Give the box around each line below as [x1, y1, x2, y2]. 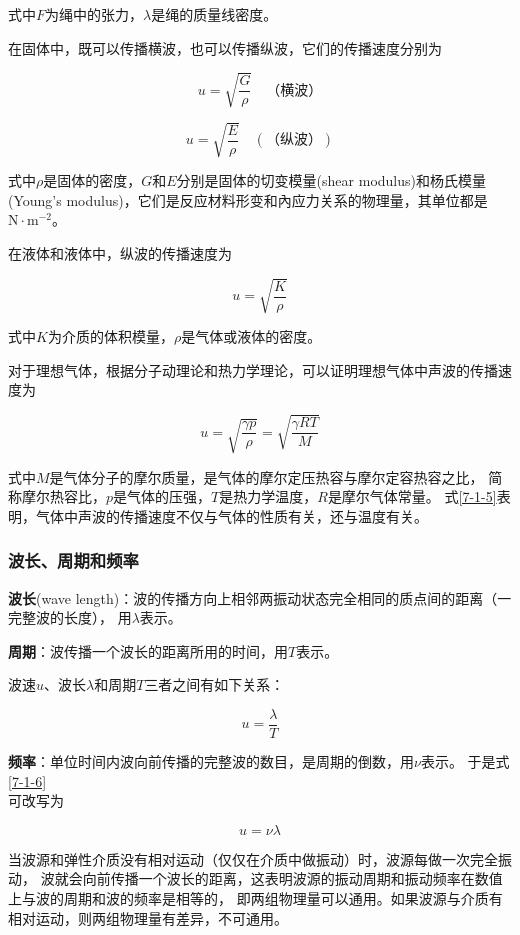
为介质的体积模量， [47, 326, 174, 347]
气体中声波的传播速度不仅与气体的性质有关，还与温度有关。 [35, 505, 428, 526]
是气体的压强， [113, 486, 212, 507]
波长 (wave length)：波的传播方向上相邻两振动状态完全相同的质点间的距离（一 [8, 587, 512, 608]
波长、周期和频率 [8, 548, 139, 573]
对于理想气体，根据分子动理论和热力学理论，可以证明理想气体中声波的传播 [8, 359, 498, 380]
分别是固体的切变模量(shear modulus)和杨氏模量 [176, 170, 486, 191]
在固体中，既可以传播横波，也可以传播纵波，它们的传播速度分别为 [8, 37, 442, 58]
